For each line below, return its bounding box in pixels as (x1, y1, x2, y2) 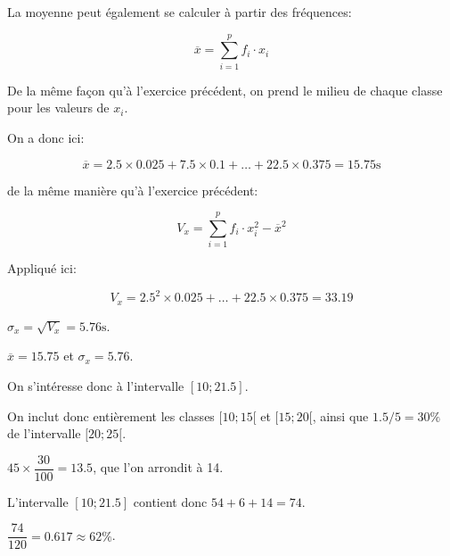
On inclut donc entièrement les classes (7, 406, 215, 425)
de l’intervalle (7, 424, 81, 443)
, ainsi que (312, 406, 369, 425)
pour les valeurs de (7, 98, 110, 117)
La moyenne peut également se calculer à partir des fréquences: (7, 3, 352, 21)
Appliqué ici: (7, 259, 77, 278)
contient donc (133, 492, 208, 510)
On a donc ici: (7, 128, 85, 146)
